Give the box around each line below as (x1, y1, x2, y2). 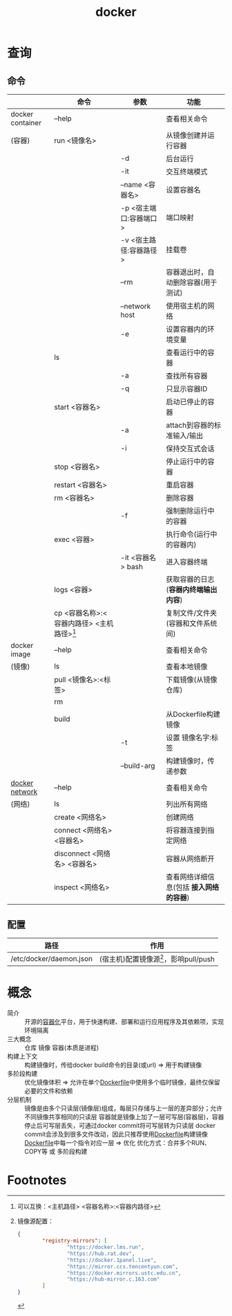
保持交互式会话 (166, 444, 215, 453)
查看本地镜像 (166, 662, 209, 671)
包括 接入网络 (175, 883, 220, 892)
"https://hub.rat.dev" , (66, 1250, 135, 1257)
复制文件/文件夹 (166, 609, 217, 618)
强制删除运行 (166, 506, 209, 516)
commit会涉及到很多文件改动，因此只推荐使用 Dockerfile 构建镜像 (24, 1130, 209, 1139)
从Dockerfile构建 (166, 710, 221, 719)
